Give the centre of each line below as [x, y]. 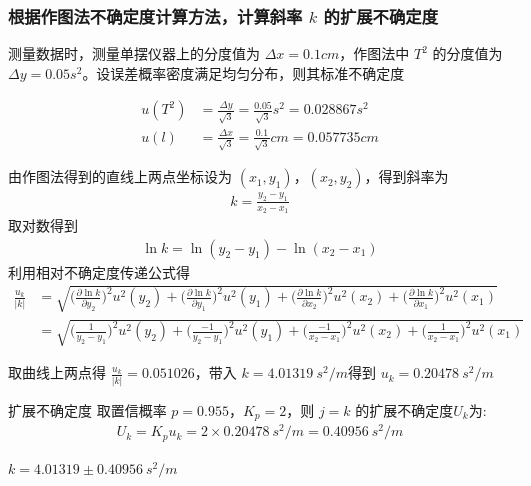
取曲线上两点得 [57, 372]
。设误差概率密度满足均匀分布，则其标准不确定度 [243, 72]
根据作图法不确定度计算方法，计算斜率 [155, 15]
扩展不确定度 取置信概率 [87, 409]
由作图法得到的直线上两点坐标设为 [120, 176]
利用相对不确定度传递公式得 [99, 271]
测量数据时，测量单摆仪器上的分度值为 [134, 53]
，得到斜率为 [406, 176]
